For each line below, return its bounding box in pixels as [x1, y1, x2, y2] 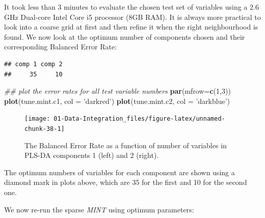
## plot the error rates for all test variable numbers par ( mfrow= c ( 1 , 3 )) [4, 86, 231, 96]
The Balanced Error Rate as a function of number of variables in [24, 140, 227, 150]
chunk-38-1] [24, 125, 65, 132]
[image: [24, 115, 50, 123]
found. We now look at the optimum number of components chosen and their [4, 31, 245, 42]
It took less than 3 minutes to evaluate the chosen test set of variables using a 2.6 [4, 2, 259, 12]
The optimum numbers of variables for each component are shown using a [4, 167, 235, 177]
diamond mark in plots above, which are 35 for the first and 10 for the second [4, 177, 247, 187]
